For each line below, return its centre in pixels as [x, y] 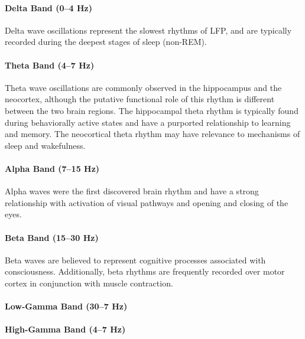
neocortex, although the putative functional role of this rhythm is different [140, 99]
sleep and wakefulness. [45, 145]
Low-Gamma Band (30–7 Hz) [66, 306]
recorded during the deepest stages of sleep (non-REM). [106, 42]
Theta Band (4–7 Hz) [50, 65]
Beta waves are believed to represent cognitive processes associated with [135, 260]
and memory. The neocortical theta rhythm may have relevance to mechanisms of [152, 134]
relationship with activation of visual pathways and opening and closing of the [147, 202]
